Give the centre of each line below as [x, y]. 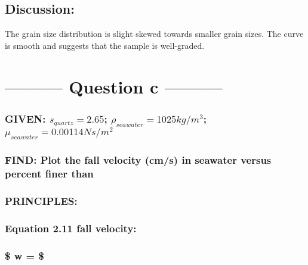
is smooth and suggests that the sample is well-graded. [105, 45]
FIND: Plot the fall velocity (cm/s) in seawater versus [138, 160]
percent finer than [49, 173]
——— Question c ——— [114, 86]
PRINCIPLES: [41, 200]
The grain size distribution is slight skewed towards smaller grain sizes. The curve [154, 34]
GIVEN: [25, 118]
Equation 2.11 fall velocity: [71, 228]
